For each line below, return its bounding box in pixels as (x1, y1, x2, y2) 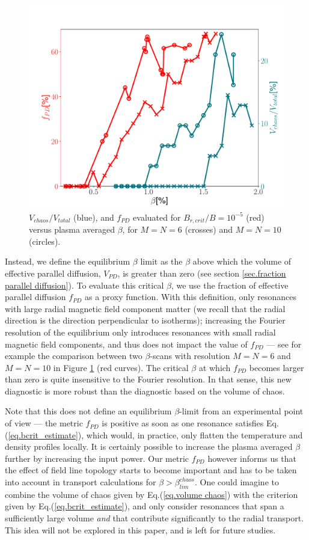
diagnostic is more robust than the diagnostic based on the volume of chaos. (5, 384, 285, 397)
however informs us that (207, 452, 297, 464)
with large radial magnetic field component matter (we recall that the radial (5, 302, 286, 314)
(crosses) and (185, 223, 233, 236)
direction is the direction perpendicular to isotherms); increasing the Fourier (5, 314, 286, 327)
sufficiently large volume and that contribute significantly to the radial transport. (5, 512, 304, 524)
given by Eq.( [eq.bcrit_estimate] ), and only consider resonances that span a (5, 500, 284, 512)
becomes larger (249, 361, 304, 373)
